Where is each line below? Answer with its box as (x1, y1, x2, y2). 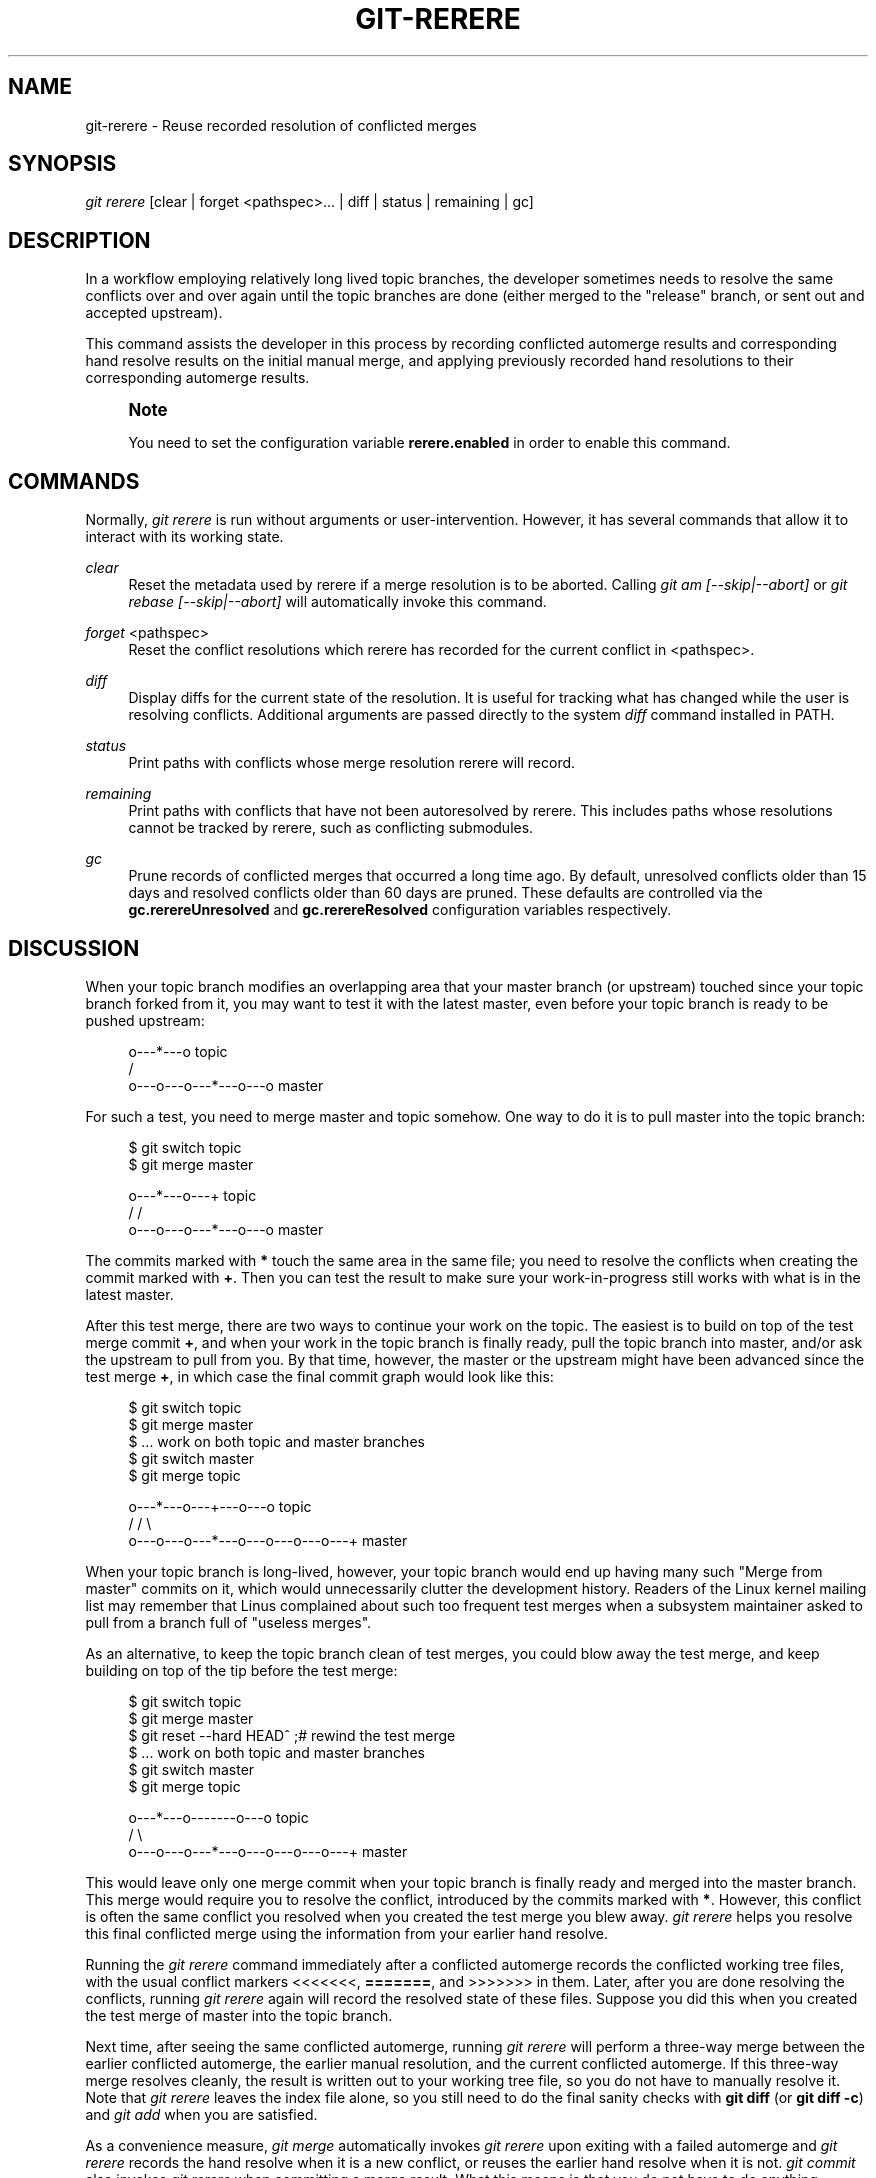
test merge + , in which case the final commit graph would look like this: (85, 1367, 554, 1385)
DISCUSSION (8, 935, 140, 961)
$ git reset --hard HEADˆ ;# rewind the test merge (128, 1726, 456, 1744)
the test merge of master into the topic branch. (85, 2006, 393, 2024)
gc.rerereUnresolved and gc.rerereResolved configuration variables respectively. (128, 901, 672, 919)
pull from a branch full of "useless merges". (85, 1613, 372, 1631)
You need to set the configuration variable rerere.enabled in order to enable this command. (128, 434, 731, 452)
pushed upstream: (85, 1011, 205, 1029)
